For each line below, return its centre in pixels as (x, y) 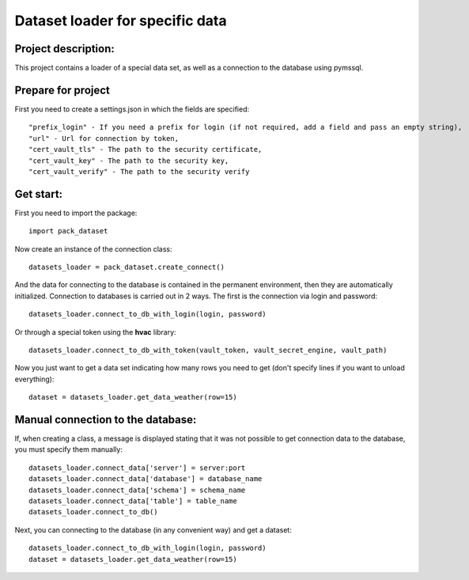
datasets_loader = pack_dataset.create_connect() (127, 267)
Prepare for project (62, 90)
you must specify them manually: (68, 449)
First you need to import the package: (76, 213)
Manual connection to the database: (106, 419)
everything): (34, 379)
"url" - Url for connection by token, (104, 138)
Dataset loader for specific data (121, 21)
